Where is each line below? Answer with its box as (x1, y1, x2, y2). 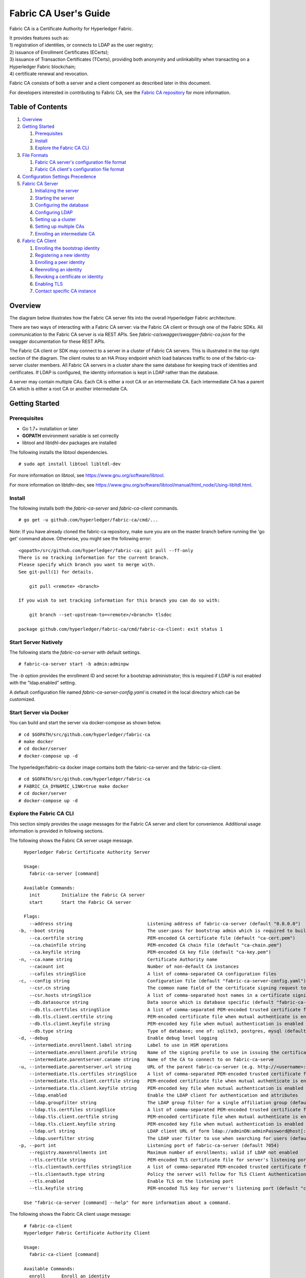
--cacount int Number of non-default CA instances (29, 964, 239, 970)
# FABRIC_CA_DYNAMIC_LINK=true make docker (18, 783, 129, 789)
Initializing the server (35, 188, 79, 194)
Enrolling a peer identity (35, 259, 85, 265)
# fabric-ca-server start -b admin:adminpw (18, 661, 129, 667)
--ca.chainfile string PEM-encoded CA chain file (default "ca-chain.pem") (29, 942, 283, 948)
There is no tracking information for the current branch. (18, 555, 169, 560)
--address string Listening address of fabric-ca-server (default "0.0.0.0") (29, 921, 301, 926)
